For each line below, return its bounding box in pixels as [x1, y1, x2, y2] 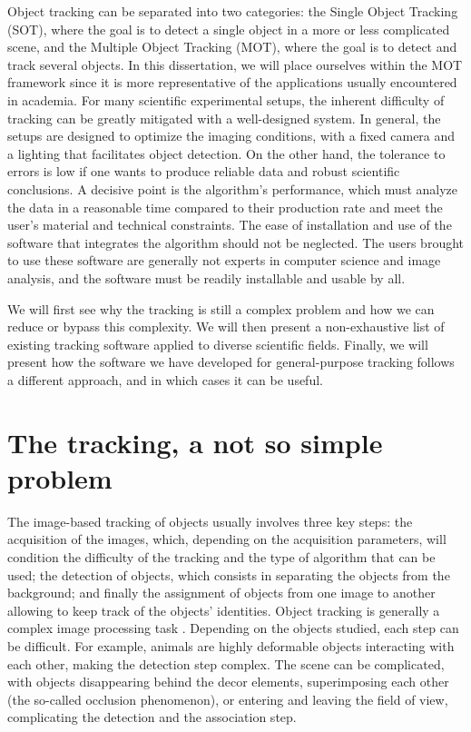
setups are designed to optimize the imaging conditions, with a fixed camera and [7, 126, 456, 145]
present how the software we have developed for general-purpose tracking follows [7, 352, 455, 371]
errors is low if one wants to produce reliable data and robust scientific [7, 162, 400, 181]
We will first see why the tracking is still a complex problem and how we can [7, 299, 435, 318]
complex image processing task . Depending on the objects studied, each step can [7, 618, 459, 638]
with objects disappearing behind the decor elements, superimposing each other [7, 672, 449, 691]
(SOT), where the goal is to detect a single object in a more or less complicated [7, 19, 450, 38]
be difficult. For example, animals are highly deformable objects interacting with [7, 636, 455, 655]
